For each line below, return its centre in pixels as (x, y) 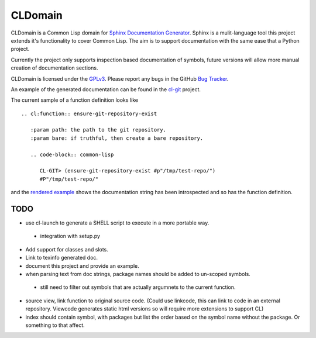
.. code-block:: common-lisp (72, 154)
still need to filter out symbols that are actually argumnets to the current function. (138, 287)
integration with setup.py (70, 236)
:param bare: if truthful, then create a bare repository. (117, 138)
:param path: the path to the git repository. (98, 130)
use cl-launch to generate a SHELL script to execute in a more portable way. (117, 223)
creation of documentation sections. (54, 68)
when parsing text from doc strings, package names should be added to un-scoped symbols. (138, 274)
